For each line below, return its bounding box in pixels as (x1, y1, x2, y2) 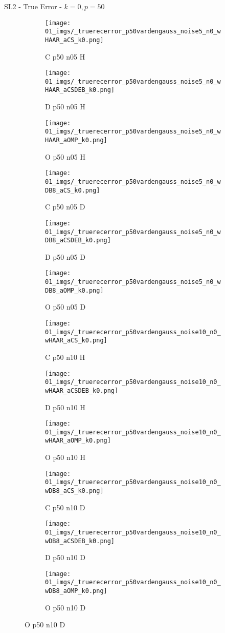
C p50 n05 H (45, 51, 85, 62)
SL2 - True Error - (4, 1, 62, 11)
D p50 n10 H (45, 401, 85, 412)
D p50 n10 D (45, 552, 85, 563)
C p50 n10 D (45, 502, 85, 512)
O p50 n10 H (45, 452, 85, 463)
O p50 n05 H (45, 151, 85, 162)
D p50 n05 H (45, 101, 85, 112)
